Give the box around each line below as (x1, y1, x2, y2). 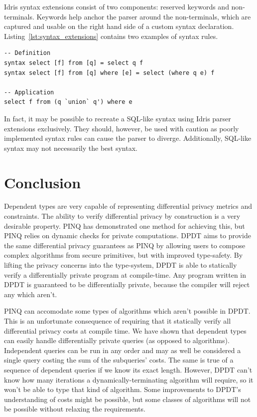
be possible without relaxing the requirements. (4, 404, 145, 414)
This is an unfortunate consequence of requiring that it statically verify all (4, 315, 231, 326)
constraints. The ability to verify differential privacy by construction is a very (4, 211, 241, 221)
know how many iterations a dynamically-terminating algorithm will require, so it (4, 374, 254, 385)
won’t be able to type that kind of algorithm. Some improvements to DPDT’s (4, 384, 241, 395)
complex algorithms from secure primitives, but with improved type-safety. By (4, 250, 243, 260)
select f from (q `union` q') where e (4, 98, 132, 106)
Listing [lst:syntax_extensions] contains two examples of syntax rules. (4, 30, 218, 41)
